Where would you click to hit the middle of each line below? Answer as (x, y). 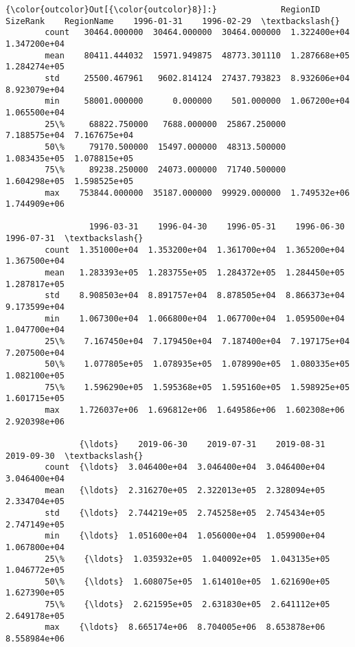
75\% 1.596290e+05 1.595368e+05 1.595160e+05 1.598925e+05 (197, 387)
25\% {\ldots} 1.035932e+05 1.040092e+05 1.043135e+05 (187, 559)
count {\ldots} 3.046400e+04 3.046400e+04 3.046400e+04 (185, 467)
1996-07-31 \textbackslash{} (75, 239)
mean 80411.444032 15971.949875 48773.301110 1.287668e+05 (197, 55)
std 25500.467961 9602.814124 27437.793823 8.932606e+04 (197, 78)
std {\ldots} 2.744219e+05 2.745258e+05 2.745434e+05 (185, 513)
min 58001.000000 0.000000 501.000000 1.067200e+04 (197, 101)
